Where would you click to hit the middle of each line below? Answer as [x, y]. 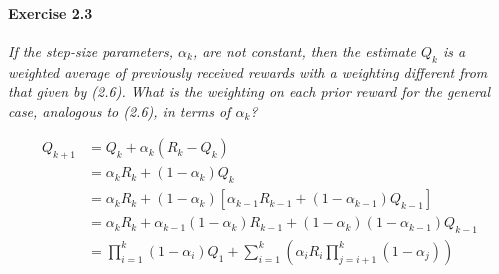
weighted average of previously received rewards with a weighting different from [248, 71]
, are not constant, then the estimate [304, 50]
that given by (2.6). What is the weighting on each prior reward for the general [249, 91]
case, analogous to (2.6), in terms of [119, 110]
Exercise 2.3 [50, 12]
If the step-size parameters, [91, 50]
